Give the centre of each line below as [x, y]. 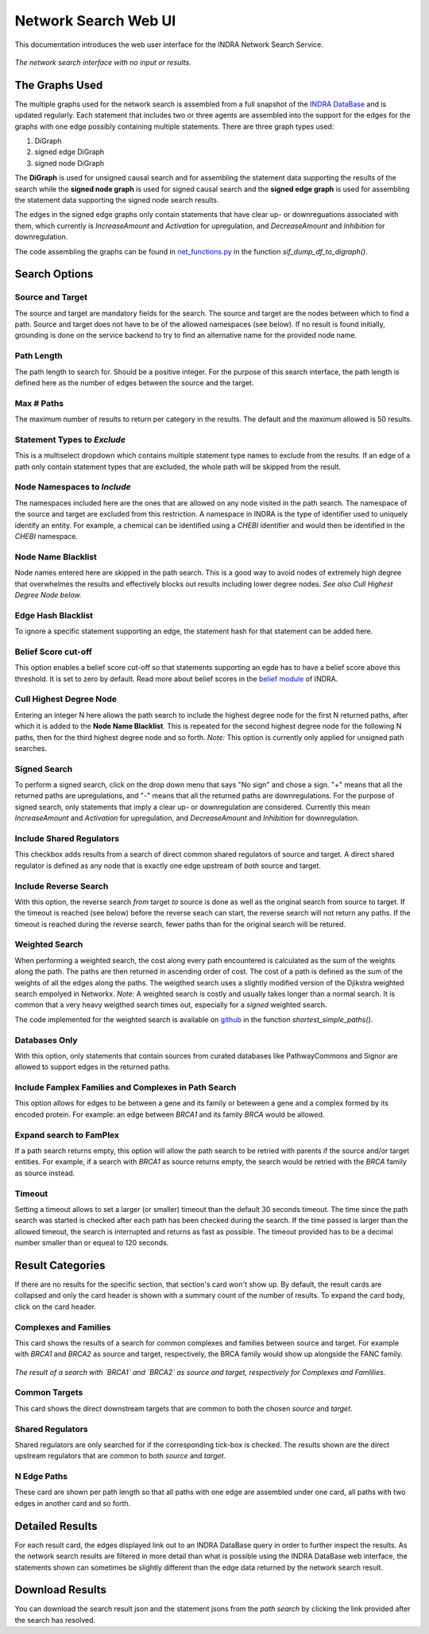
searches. [31, 748]
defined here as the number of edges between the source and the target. [134, 383]
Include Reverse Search [62, 886]
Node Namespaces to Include [73, 487]
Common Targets [49, 1392]
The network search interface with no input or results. [103, 62]
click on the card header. [56, 1307]
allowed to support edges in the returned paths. [93, 1067]
